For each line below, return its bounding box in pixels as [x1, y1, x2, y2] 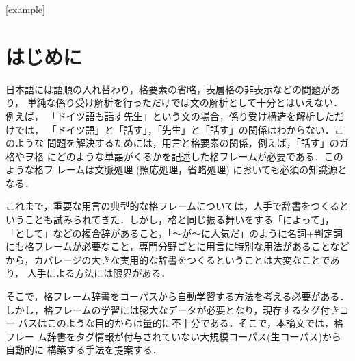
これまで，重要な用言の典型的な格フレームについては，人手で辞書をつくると [5, 199, 350, 213]
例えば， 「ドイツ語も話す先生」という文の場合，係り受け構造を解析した [5, 108, 334, 123]
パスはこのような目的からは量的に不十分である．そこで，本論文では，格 [18, 316, 343, 330]
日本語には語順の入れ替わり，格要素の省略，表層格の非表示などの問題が [5, 82, 331, 96]
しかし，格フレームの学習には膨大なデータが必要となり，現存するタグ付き [5, 302, 340, 316]
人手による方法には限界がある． [27, 266, 171, 280]
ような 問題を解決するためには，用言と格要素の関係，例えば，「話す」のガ [14, 136, 349, 150]
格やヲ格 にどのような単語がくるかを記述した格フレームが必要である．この [5, 149, 343, 163]
